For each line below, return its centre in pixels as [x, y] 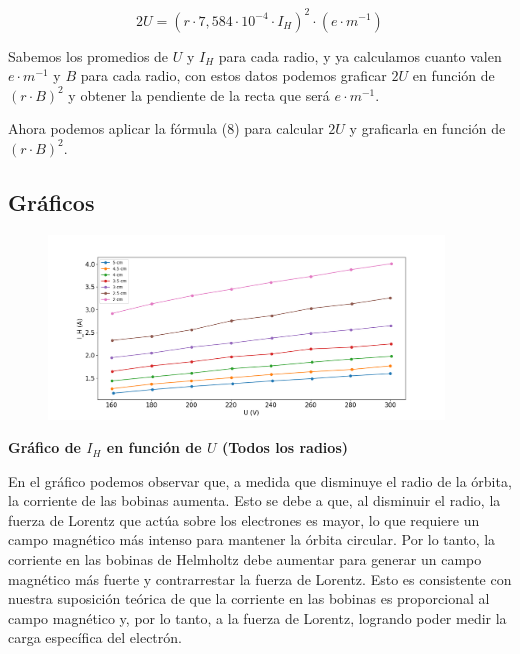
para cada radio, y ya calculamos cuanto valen [360, 55]
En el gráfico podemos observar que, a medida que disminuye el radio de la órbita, [260, 480]
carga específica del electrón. [95, 637]
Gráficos [51, 201]
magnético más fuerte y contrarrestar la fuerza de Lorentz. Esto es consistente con [260, 578]
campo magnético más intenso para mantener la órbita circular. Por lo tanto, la [252, 539]
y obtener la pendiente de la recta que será [199, 94]
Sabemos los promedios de [88, 55]
